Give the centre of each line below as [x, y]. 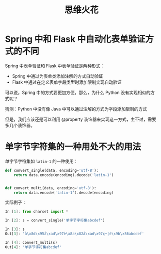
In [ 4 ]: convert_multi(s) [31, 242]
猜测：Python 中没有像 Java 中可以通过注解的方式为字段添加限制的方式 [76, 109]
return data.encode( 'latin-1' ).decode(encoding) [64, 193]
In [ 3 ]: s [15, 229]
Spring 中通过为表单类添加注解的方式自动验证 [57, 76]
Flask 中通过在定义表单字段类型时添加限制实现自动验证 [67, 82]
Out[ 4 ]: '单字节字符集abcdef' [33, 247]
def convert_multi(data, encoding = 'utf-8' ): [51, 188]
